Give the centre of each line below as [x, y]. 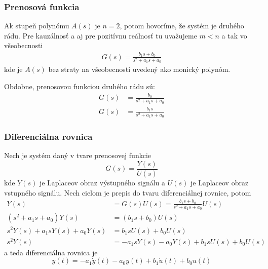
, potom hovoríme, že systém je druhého [182, 26]
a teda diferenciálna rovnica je [51, 252]
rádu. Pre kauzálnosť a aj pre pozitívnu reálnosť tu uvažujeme [101, 35]
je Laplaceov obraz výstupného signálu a [102, 182]
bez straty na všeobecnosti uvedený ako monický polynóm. [139, 69]
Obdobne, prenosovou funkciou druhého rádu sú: [80, 86]
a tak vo [234, 35]
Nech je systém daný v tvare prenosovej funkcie [78, 155]
